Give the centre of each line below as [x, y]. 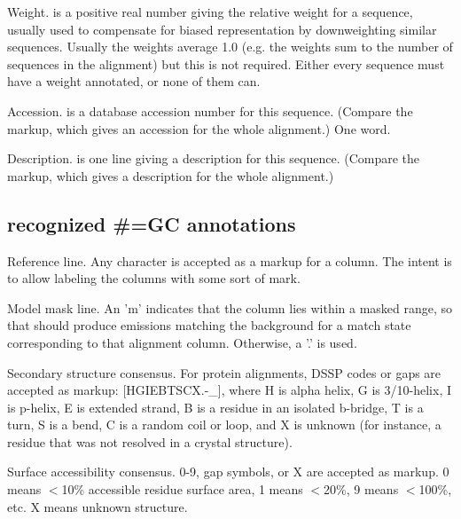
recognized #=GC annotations [152, 223]
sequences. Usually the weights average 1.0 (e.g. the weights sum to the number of [230, 47]
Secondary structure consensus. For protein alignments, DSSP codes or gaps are [224, 372]
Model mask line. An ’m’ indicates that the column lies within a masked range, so [230, 307]
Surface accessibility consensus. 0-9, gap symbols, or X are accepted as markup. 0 [228, 472]
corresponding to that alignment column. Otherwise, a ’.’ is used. [182, 342]
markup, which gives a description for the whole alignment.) [171, 175]
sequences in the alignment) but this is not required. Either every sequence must [226, 63]
